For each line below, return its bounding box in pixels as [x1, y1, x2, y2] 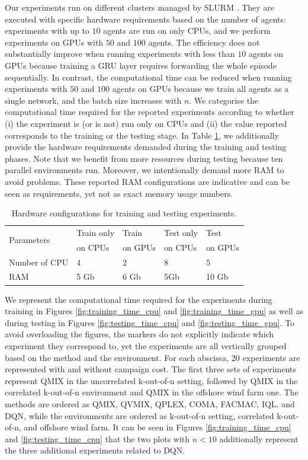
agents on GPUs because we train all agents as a [112, 82, 289, 95]
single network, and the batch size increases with [5, 94, 182, 106]
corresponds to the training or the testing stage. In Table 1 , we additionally [5, 129, 279, 141]
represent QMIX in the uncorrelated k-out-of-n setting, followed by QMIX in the [5, 374, 298, 386]
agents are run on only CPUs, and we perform [103, 24, 271, 37]
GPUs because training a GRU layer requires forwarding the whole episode [5, 59, 277, 71]
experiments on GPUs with [5, 36, 104, 48]
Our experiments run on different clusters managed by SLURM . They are [5, 1, 275, 13]
